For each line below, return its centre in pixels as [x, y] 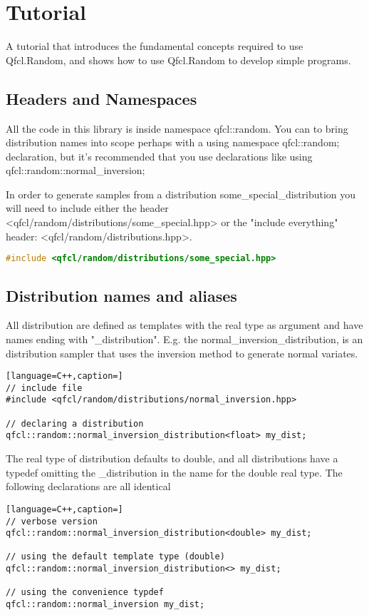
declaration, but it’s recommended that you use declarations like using [159, 156]
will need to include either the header [87, 208]
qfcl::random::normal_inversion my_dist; [105, 605]
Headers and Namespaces [102, 98]
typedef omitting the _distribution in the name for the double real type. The [174, 472]
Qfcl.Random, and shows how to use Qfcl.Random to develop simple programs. [178, 60]
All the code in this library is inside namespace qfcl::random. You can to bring [177, 128]
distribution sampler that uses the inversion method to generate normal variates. [182, 353]
